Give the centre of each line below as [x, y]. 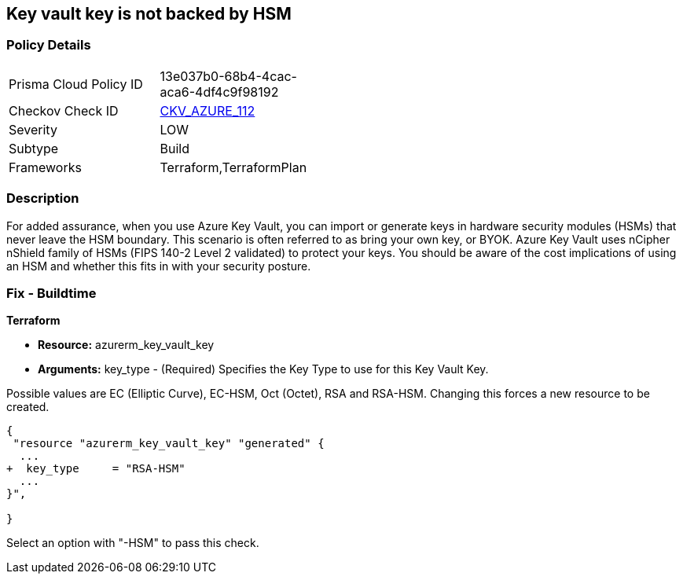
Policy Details [49, 45]
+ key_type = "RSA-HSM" [96, 469]
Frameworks [45, 167]
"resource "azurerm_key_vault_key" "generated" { [169, 444]
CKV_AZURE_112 [207, 110]
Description [43, 198]
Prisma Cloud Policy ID [76, 84]
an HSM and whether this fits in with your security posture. [159, 266]
